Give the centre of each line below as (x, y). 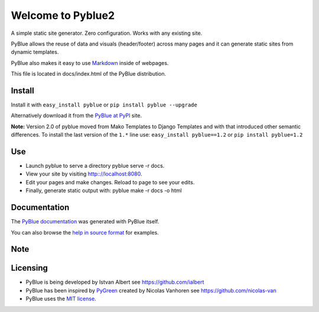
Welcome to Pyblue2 (63, 15)
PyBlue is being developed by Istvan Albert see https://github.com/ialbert (115, 282)
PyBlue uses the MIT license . (61, 299)
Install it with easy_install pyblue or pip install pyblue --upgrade (104, 105)
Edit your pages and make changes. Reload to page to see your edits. (110, 182)
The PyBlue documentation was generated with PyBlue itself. (85, 222)
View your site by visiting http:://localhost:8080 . (84, 174)
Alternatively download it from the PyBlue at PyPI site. (77, 116)
